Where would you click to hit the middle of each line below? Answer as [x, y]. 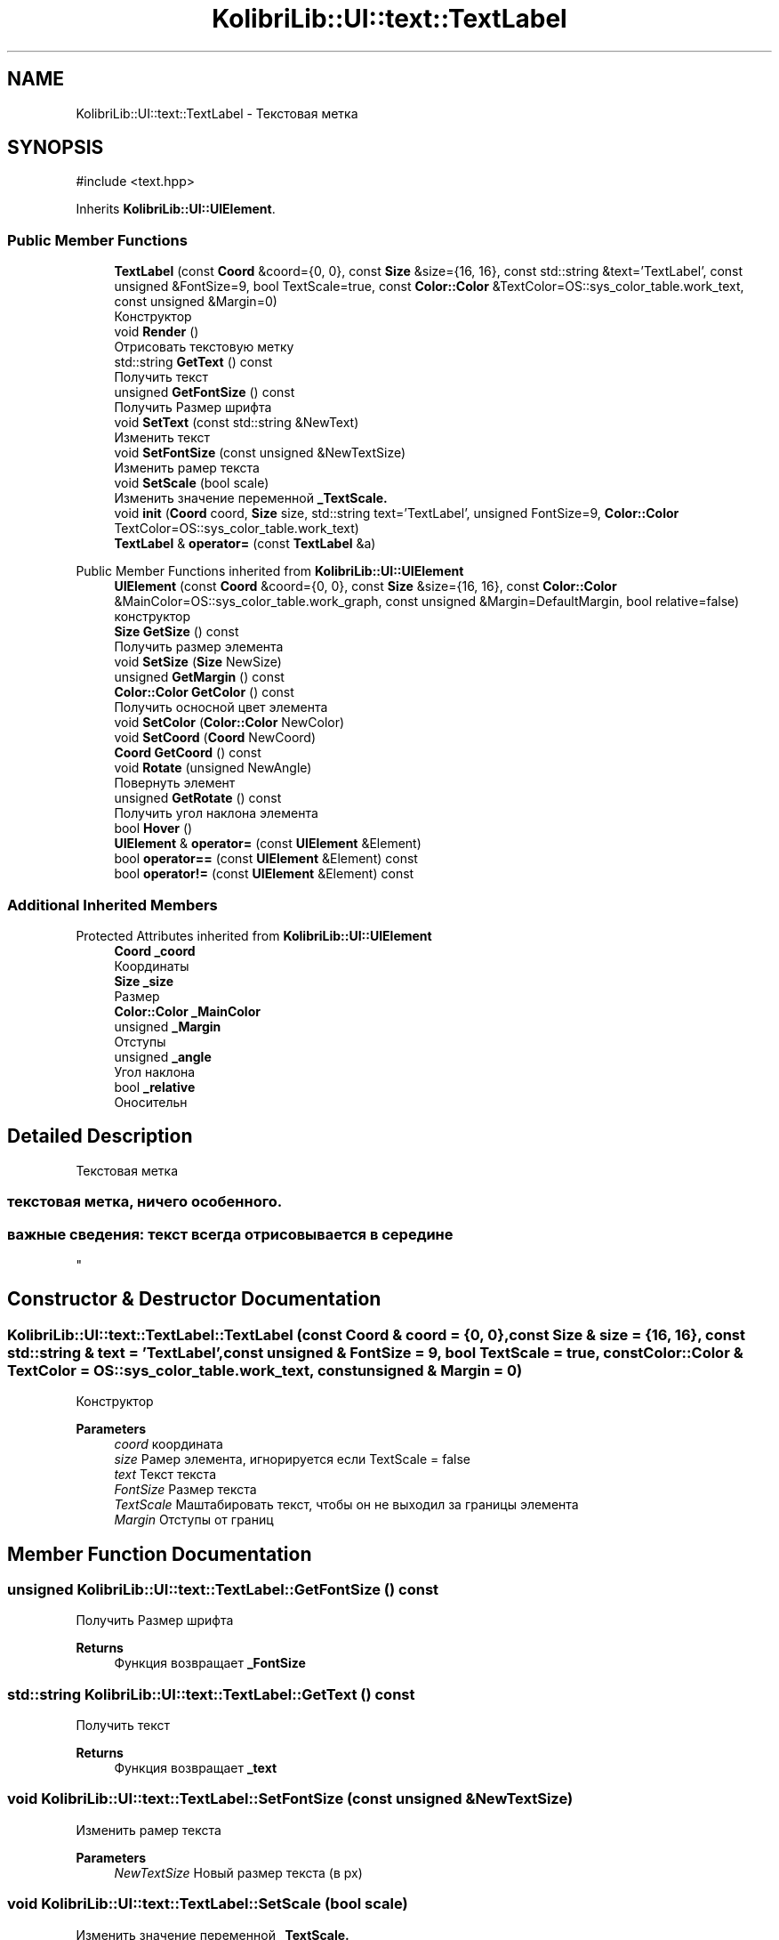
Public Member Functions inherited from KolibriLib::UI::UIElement [270, 571]
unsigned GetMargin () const [199, 677]
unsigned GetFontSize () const [205, 392]
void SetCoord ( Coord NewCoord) [215, 738]
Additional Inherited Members [112, 905]
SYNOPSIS [56, 148]
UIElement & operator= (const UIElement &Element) [268, 844]
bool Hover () [153, 829]
